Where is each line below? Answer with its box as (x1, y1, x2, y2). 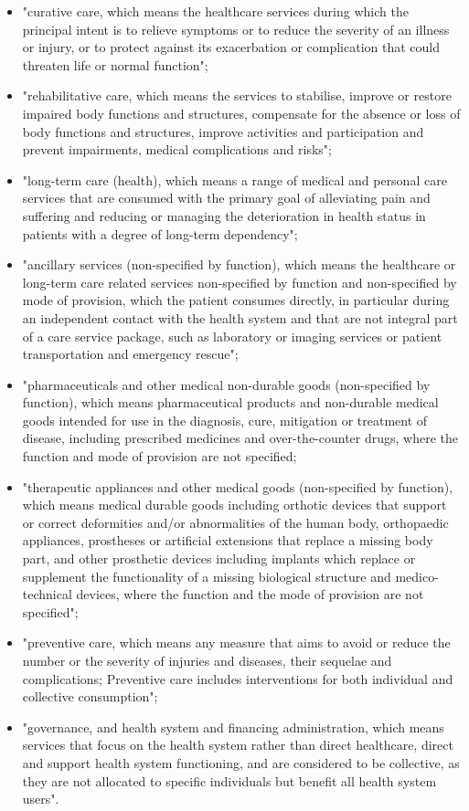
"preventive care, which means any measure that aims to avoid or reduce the (22, 633, 451, 652)
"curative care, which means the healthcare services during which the (22, 2, 409, 20)
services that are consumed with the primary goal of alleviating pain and (22, 188, 431, 207)
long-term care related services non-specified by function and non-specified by (22, 272, 457, 291)
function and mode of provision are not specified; (22, 447, 297, 466)
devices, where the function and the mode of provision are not (76, 585, 424, 604)
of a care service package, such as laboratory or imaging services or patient (22, 326, 442, 345)
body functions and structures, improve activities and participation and (22, 121, 424, 141)
